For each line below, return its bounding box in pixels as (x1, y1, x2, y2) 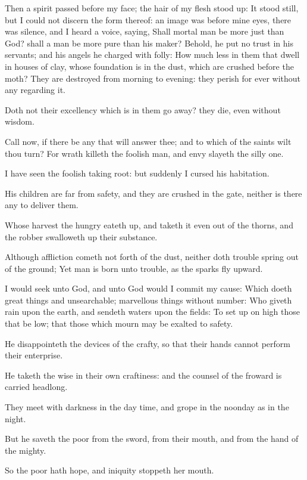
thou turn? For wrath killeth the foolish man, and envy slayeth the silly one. (5, 147, 284, 159)
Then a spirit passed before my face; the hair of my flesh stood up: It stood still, (5, 2, 299, 14)
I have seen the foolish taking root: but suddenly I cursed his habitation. (5, 167, 270, 179)
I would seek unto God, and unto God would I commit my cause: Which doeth (5, 282, 292, 295)
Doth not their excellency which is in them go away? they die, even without (5, 103, 281, 116)
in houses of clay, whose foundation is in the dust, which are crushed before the (5, 60, 294, 72)
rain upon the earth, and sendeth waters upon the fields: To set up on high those (5, 305, 300, 318)
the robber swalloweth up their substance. (5, 230, 158, 243)
